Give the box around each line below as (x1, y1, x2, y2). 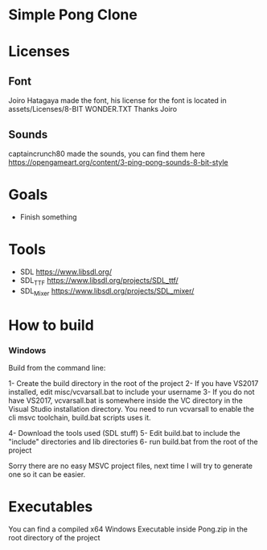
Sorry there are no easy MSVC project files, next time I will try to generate (8, 461, 253, 470)
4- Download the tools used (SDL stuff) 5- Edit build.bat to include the (8, 428, 240, 437)
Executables (8, 498, 93, 516)
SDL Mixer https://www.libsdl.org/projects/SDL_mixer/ (19, 285, 195, 298)
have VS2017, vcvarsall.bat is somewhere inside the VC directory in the (8, 396, 243, 405)
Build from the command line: (8, 363, 106, 372)
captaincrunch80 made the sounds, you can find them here (8, 149, 205, 158)
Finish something (19, 211, 78, 222)
